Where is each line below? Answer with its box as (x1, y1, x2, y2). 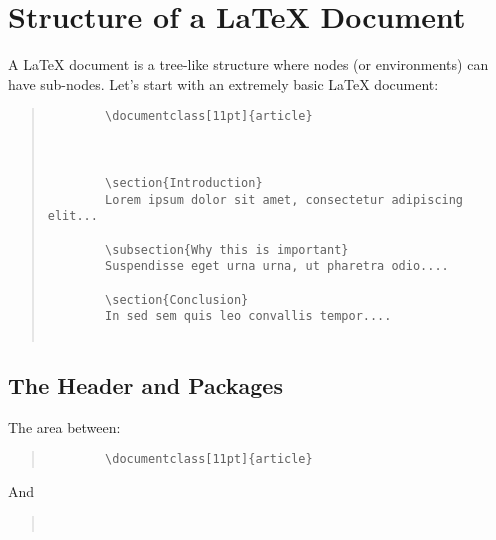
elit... (47, 209, 98, 224)
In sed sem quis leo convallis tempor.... (105, 309, 392, 324)
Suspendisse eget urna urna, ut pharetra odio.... (105, 259, 449, 274)
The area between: (8, 416, 121, 437)
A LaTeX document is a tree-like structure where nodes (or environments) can (8, 54, 489, 75)
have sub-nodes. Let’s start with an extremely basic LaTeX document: (8, 73, 439, 94)
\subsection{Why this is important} (105, 242, 349, 257)
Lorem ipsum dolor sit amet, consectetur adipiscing (105, 192, 464, 207)
